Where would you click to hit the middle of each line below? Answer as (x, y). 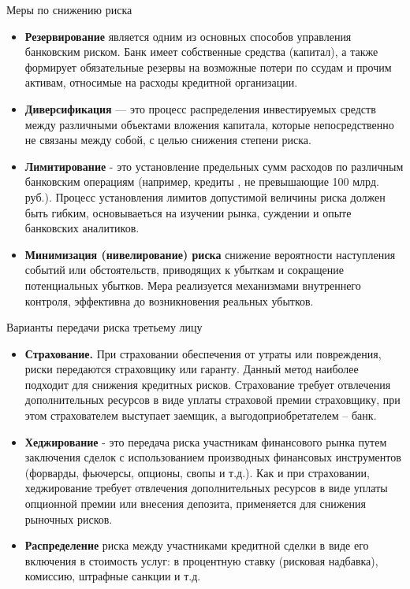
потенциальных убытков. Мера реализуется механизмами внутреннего (193, 285)
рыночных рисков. (69, 519)
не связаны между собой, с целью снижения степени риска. (168, 140)
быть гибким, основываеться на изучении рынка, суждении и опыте (188, 212)
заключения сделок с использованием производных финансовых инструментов (213, 457)
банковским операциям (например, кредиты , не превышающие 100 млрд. (202, 182)
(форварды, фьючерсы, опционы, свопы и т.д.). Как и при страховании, (197, 472)
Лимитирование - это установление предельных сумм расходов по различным (214, 166)
